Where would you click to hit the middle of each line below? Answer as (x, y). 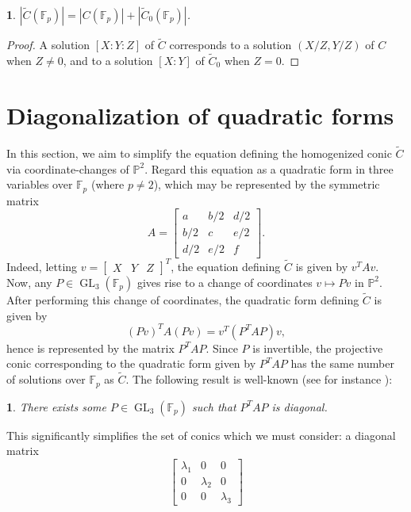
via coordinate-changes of (68, 168)
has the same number (342, 363)
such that (214, 406)
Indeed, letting (42, 266)
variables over (40, 184)
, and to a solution (108, 61)
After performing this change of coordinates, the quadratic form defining (183, 300)
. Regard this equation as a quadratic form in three (269, 168)
